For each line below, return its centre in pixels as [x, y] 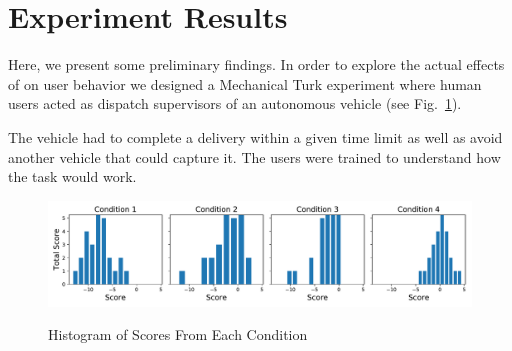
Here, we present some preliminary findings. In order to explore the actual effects [256, 64]
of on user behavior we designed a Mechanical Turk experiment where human [245, 83]
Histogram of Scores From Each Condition [178, 334]
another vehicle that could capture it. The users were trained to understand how [254, 156]
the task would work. [72, 176]
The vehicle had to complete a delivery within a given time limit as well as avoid [255, 136]
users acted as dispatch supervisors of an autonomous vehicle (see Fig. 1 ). [235, 103]
